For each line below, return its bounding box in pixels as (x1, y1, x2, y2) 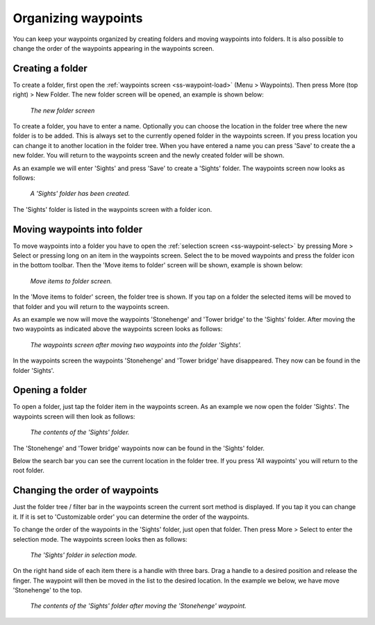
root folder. (12, 466, 45, 475)
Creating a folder (12, 62, 88, 74)
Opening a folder (12, 384, 87, 396)
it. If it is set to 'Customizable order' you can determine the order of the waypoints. (12, 512, 249, 521)
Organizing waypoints (12, 10, 143, 26)
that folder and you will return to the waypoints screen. (12, 302, 170, 310)
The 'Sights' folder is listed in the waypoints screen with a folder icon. (12, 205, 212, 213)
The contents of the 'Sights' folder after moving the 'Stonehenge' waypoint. (30, 601, 247, 610)
